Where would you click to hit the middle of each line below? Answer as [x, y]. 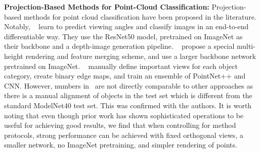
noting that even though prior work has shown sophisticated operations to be [124, 115]
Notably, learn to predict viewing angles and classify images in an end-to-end [126, 26]
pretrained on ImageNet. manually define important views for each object [121, 66]
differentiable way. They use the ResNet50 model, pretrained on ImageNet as [123, 36]
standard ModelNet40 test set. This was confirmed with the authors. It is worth [128, 105]
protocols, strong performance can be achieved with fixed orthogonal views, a [124, 135]
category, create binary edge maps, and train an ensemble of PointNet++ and [125, 76]
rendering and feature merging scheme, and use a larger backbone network [141, 56]
